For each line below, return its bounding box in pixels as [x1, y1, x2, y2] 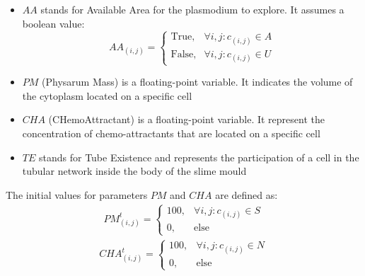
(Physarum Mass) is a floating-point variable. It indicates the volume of [42, 74, 353, 89]
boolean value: [22, 16, 85, 30]
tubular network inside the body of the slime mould [22, 163, 247, 178]
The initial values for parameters [6, 187, 148, 202]
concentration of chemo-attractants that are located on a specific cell [22, 125, 320, 140]
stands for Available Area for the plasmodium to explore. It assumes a [40, 2, 344, 16]
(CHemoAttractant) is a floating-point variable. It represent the [48, 112, 325, 127]
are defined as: [215, 187, 278, 202]
